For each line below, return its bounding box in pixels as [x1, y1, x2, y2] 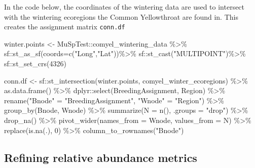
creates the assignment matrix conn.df [4, 21, 125, 32]
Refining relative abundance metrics [4, 149, 197, 165]
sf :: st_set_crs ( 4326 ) [4, 58, 66, 69]
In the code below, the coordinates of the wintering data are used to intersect [4, 2, 245, 12]
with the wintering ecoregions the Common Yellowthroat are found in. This [4, 11, 238, 22]
